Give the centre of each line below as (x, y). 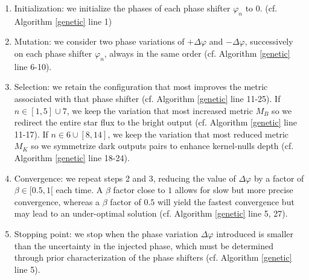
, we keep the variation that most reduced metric (198, 134)
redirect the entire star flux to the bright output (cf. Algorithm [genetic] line (155, 122)
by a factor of (279, 178)
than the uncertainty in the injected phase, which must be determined (144, 245)
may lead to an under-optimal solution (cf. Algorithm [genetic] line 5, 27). (151, 213)
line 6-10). (33, 66)
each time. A (79, 190)
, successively (269, 41)
